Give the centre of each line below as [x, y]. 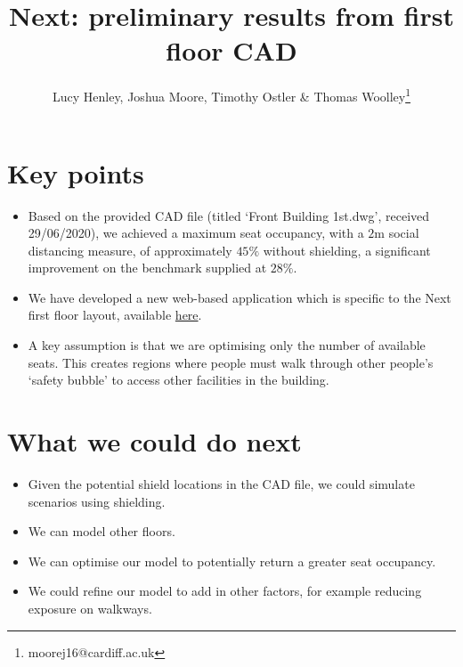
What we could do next [154, 441]
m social [397, 233]
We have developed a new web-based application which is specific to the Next [240, 297]
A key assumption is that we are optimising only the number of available [227, 345]
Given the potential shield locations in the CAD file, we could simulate [221, 483]
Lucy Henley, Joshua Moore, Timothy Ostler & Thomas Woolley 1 [231, 95]
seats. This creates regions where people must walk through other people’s [231, 362]
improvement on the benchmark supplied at [147, 268]
